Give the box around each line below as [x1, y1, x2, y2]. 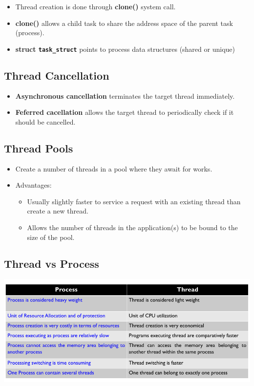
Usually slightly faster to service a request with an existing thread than [27, 196, 241, 206]
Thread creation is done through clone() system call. [15, 1, 176, 11]
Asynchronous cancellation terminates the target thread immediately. [15, 90, 235, 101]
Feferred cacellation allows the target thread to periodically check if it [15, 107, 234, 117]
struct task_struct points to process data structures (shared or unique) [15, 43, 235, 54]
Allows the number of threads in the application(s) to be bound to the [27, 222, 238, 232]
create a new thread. [27, 206, 88, 216]
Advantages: [15, 180, 52, 190]
